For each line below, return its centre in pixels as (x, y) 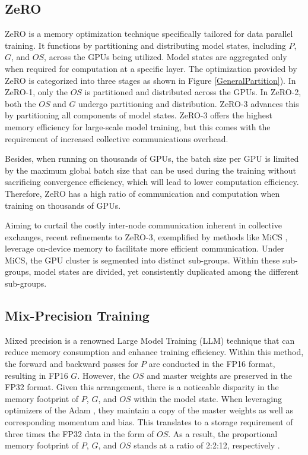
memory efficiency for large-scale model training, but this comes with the (138, 126)
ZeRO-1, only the (36, 92)
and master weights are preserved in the (219, 375)
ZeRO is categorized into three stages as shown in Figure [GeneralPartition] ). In (150, 80)
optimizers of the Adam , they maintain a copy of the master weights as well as (149, 410)
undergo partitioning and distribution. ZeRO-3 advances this (189, 103)
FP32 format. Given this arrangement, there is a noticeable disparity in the (142, 387)
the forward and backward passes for (72, 364)
